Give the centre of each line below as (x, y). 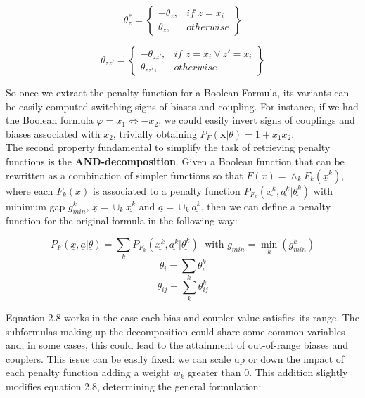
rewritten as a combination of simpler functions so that (124, 175)
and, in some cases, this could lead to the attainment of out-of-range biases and (177, 345)
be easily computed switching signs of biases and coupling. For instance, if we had (182, 106)
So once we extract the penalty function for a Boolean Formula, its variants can (178, 92)
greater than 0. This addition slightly (268, 372)
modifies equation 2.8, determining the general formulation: (134, 386)
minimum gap (36, 206)
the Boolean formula (50, 120)
